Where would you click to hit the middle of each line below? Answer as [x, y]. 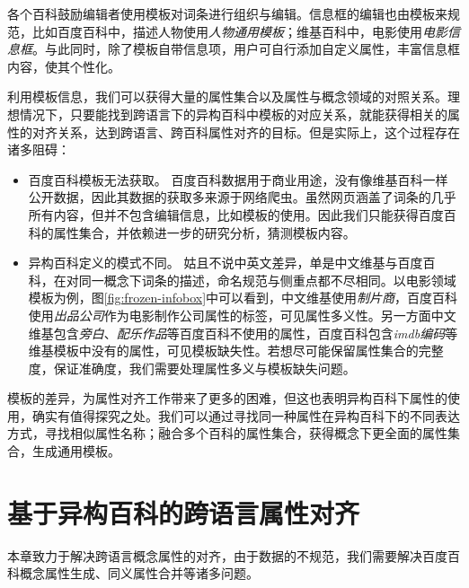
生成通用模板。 [76, 451]
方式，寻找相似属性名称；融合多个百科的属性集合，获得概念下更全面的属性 [227, 433]
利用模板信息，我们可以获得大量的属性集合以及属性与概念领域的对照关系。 [227, 97]
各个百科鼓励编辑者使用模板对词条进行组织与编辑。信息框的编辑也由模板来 [227, 13]
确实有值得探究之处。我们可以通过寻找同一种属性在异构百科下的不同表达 [246, 415]
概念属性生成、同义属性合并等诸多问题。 [139, 573]
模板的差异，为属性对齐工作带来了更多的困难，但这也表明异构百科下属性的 [227, 398]
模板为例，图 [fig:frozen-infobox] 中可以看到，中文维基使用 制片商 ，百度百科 [243, 298]
